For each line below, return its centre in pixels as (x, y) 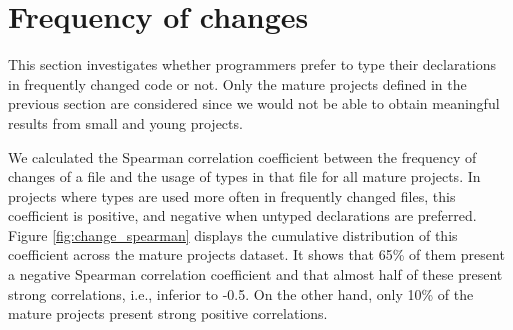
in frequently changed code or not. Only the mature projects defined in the (237, 83)
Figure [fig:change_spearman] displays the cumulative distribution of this (233, 234)
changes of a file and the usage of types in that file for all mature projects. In (244, 176)
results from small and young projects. (125, 122)
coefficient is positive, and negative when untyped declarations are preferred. (242, 215)
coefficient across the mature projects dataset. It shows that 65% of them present (256, 254)
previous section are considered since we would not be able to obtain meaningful (254, 103)
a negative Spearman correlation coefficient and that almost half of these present (255, 274)
